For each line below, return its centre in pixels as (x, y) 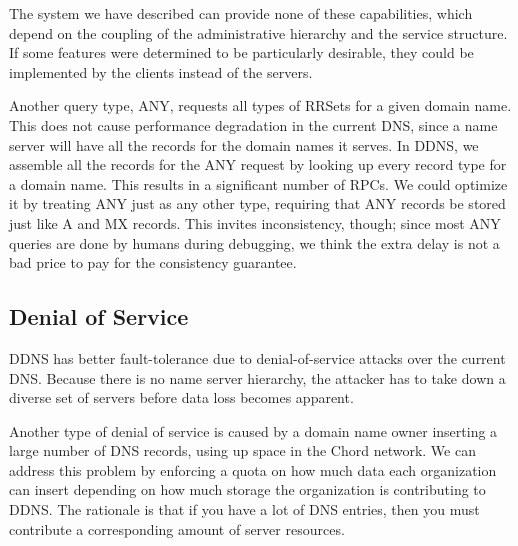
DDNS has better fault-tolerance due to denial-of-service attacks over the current (257, 357)
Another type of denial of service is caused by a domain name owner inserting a (253, 430)
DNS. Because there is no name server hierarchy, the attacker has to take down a (257, 377)
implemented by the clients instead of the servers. (161, 71)
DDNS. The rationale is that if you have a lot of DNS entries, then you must (244, 509)
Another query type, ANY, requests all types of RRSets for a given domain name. (260, 105)
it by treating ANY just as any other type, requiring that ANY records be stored (257, 203)
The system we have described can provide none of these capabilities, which (241, 13)
